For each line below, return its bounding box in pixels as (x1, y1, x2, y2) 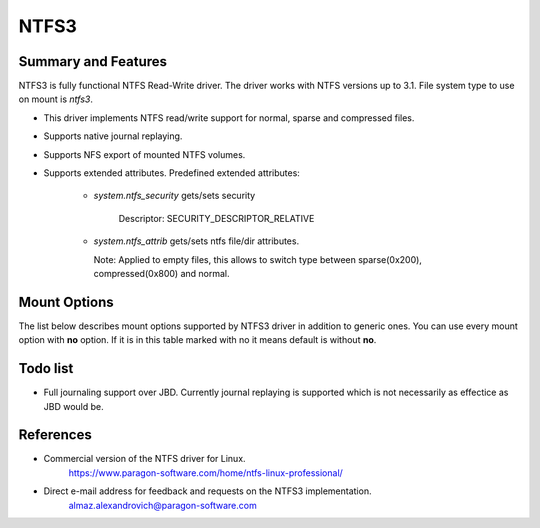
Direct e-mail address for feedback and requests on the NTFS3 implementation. (43, 485, 372, 497)
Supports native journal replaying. (43, 130, 183, 142)
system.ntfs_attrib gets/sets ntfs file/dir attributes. (93, 235, 300, 247)
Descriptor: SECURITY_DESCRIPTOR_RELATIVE (118, 212, 315, 224)
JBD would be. (43, 400, 104, 412)
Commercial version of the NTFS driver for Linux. (43, 453, 246, 465)
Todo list (18, 360, 74, 377)
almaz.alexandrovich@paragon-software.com (68, 499, 257, 511)
